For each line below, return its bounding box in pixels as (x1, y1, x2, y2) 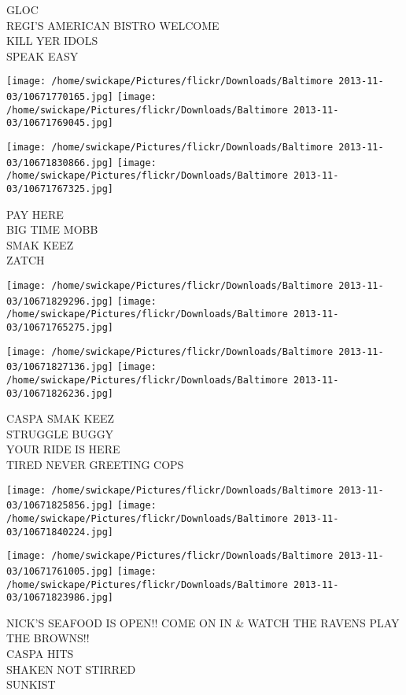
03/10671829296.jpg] (6, 295, 114, 307)
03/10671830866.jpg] (6, 157, 114, 168)
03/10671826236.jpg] (6, 387, 114, 399)
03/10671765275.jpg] (6, 321, 114, 333)
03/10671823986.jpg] (6, 592, 114, 604)
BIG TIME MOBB (6, 221, 98, 238)
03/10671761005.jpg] (6, 565, 114, 577)
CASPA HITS (6, 645, 74, 662)
